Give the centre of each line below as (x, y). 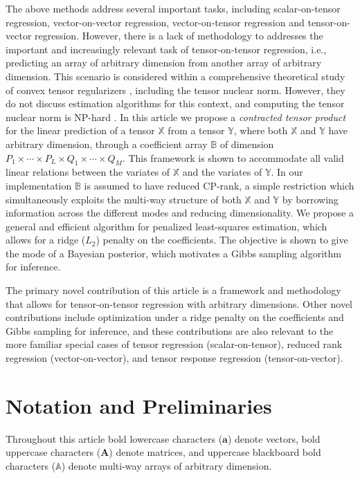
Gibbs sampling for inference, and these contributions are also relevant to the (170, 330)
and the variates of (222, 172)
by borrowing (310, 199)
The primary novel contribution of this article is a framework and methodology (173, 290)
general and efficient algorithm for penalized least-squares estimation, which (166, 226)
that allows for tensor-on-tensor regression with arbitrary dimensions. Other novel (179, 303)
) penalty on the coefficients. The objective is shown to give (222, 240)
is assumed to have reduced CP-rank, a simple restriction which (219, 185)
